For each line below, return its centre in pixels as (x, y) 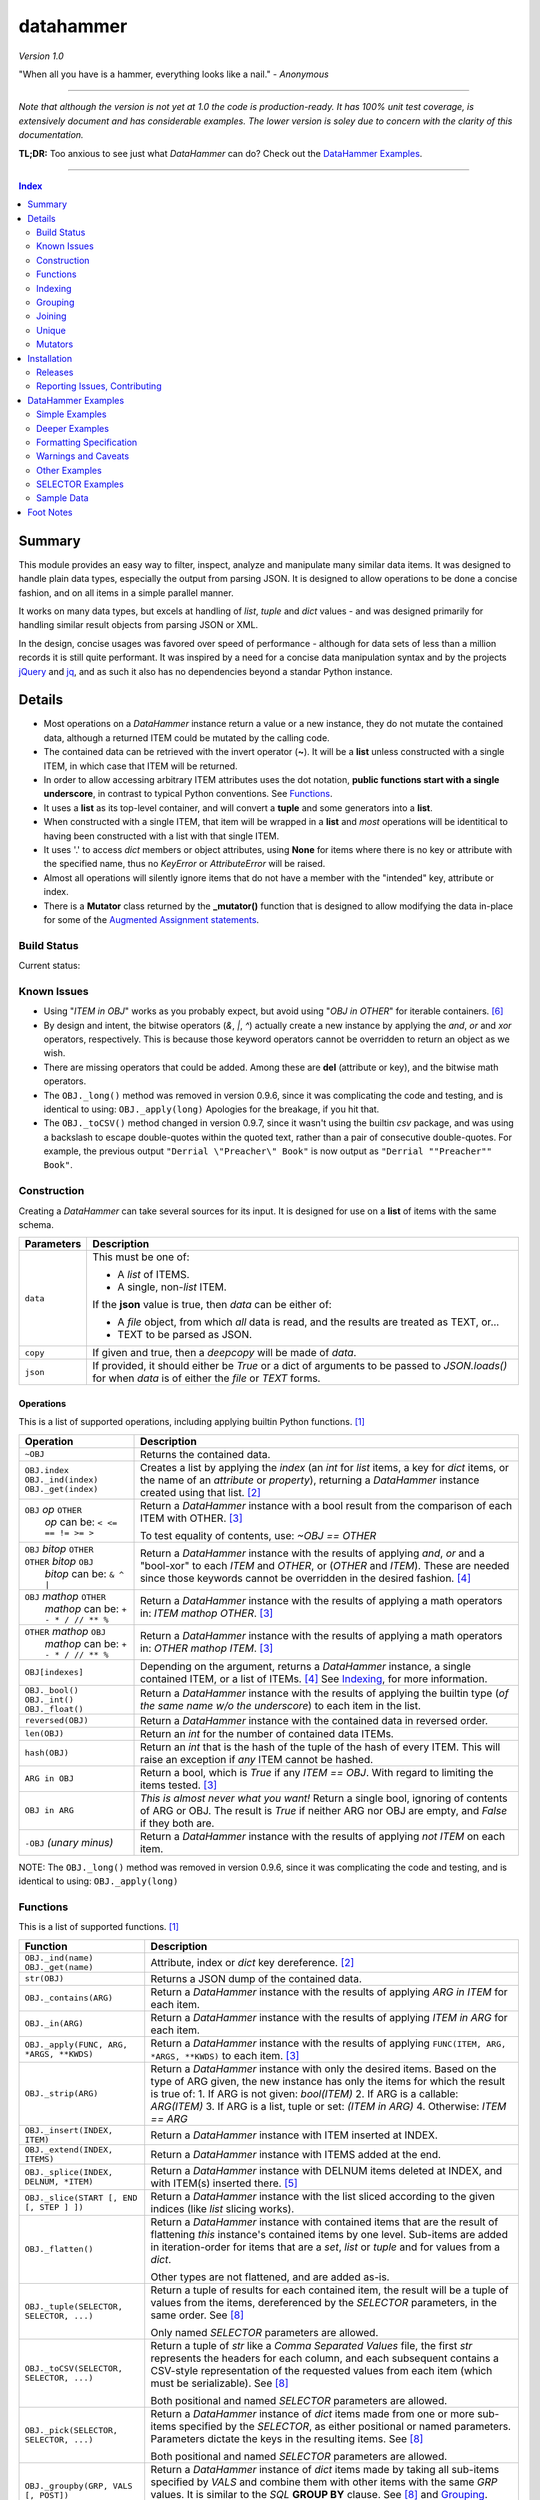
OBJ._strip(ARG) (61, 2093)
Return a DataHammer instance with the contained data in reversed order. (314, 1720)
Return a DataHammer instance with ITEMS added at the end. (296, 2154)
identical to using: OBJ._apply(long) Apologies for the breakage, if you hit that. (211, 1109)
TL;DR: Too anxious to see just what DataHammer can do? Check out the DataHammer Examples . (220, 153)
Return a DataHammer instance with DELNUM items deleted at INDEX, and (326, 2170)
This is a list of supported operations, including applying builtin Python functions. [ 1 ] (191, 1422)
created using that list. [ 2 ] (201, 1492)
